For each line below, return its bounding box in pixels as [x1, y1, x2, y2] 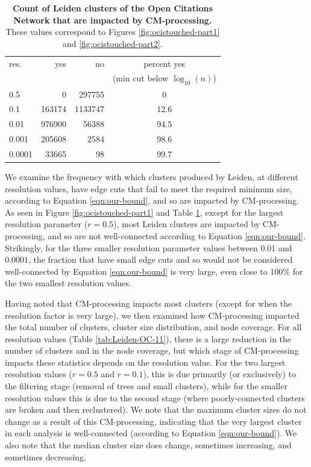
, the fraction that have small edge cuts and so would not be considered [28, 253, 293, 266]
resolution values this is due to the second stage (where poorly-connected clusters [5, 391, 305, 404]
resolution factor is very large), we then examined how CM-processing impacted [5, 309, 300, 321]
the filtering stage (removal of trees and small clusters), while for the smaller [5, 380, 287, 392]
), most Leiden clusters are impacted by [113, 218, 260, 230]
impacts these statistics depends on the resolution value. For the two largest [5, 356, 286, 368]
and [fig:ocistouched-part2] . [62, 37, 163, 49]
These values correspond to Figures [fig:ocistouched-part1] [5, 25, 220, 38]
